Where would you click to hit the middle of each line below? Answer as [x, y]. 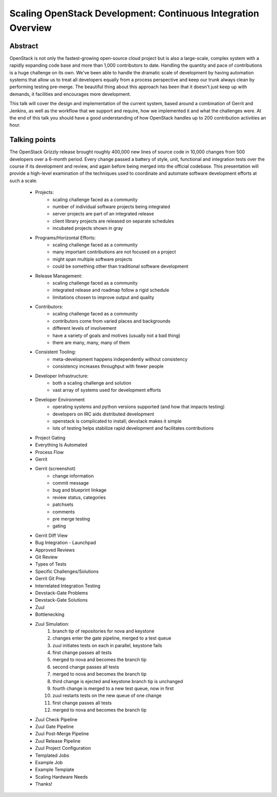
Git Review [46, 557]
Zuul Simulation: [52, 624]
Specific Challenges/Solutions [67, 571]
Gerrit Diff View [52, 535]
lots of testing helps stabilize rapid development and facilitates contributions [133, 428]
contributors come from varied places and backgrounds [112, 321]
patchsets [63, 505]
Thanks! [44, 784]
